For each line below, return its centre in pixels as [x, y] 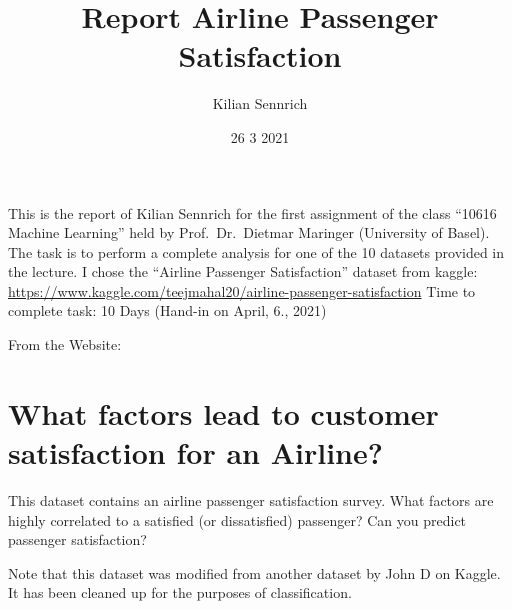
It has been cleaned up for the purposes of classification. [180, 592]
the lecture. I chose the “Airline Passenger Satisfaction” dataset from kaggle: [243, 271]
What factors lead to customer [223, 412]
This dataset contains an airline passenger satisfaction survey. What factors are [251, 499]
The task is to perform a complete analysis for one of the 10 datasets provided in [256, 251]
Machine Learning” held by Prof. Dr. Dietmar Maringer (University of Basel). [249, 232]
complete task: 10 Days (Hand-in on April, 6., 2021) [167, 310]
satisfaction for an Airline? [195, 452]
